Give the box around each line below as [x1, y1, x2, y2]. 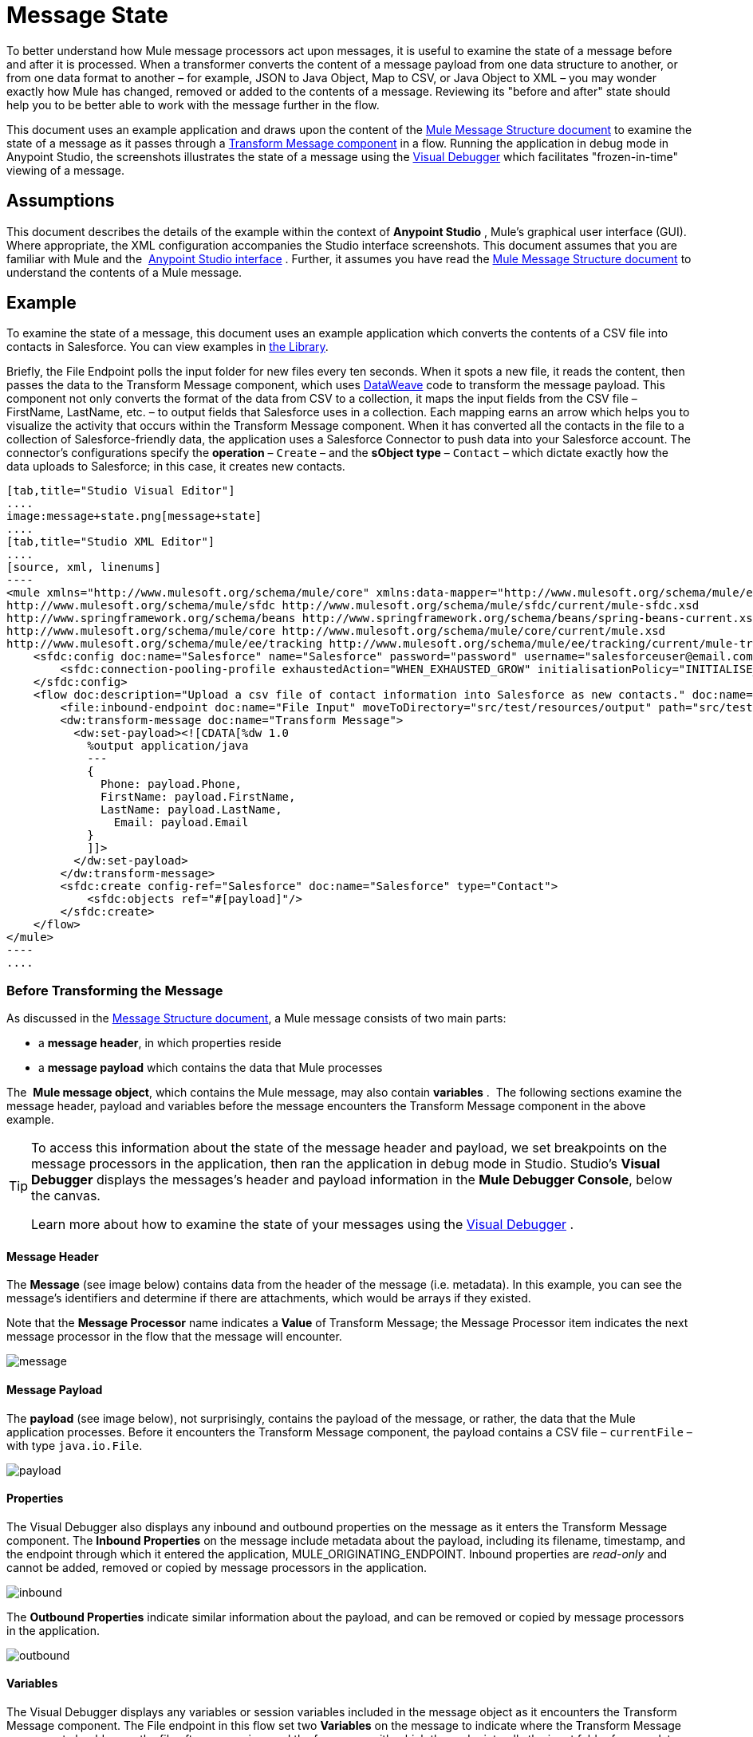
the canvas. [31, 1188, 101, 1204]
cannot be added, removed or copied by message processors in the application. [6, 1560, 428, 1574]
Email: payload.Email [113, 816, 249, 829]
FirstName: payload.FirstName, [101, 790, 296, 804]
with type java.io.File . [6, 1438, 143, 1452]
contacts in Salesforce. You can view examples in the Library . [6, 340, 329, 354]
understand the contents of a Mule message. [6, 265, 242, 279]
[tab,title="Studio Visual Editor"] [6, 484, 235, 498]
